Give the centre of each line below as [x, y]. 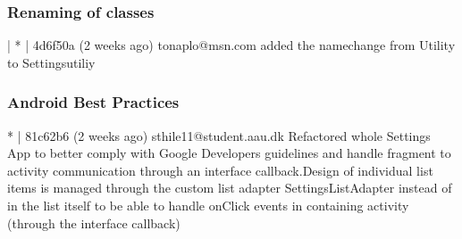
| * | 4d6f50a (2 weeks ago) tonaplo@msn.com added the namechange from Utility [231, 45]
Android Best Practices [93, 102]
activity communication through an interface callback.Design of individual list [220, 170]
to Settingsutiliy [51, 62]
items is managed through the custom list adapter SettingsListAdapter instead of [230, 188]
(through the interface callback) [94, 223]
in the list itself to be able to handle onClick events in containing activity [208, 205]
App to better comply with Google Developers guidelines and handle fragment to [229, 153]
